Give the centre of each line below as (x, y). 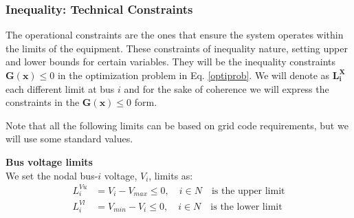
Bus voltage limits (49, 161)
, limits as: (171, 175)
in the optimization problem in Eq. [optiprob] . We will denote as (193, 75)
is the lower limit (246, 207)
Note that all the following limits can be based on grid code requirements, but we (177, 125)
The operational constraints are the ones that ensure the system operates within (175, 35)
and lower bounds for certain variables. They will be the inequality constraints (171, 62)
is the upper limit (248, 191)
